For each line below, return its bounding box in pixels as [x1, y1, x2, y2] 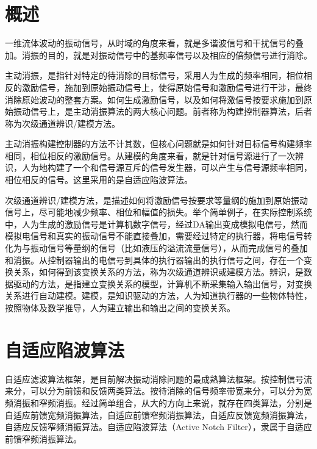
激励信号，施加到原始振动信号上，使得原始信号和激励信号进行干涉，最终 [21, 81, 312, 93]
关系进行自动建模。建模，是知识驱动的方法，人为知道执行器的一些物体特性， [5, 289, 312, 302]
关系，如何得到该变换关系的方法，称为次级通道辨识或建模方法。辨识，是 [13, 265, 304, 278]
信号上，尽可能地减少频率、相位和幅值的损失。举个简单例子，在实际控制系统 [5, 206, 312, 218]
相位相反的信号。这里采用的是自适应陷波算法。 [5, 173, 193, 186]
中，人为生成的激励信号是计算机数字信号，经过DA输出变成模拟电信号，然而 [5, 217, 308, 230]
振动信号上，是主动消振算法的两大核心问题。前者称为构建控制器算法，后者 [13, 105, 312, 118]
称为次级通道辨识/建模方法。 [5, 117, 120, 129]
